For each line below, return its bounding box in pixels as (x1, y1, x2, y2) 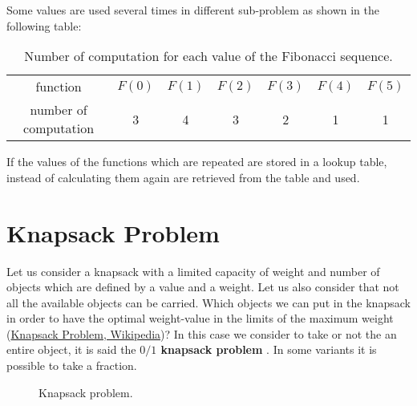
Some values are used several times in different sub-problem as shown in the (6, 2, 379, 18)
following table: (6, 17, 82, 34)
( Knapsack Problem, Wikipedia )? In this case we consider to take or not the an (6, 325, 397, 342)
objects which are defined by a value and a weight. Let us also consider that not (6, 278, 399, 295)
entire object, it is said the (6, 341, 136, 358)
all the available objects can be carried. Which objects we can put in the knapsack (6, 294, 411, 311)
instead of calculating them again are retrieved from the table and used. (6, 168, 360, 185)
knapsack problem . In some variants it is (160, 341, 377, 358)
